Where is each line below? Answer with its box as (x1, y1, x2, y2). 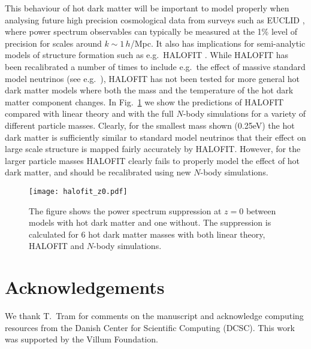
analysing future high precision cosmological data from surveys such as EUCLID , (5, 13, 305, 26)
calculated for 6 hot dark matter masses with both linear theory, (29, 227, 265, 240)
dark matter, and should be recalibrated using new (5, 166, 191, 178)
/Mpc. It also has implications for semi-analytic (130, 37, 306, 49)
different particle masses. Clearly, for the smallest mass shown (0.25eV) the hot (5, 119, 295, 131)
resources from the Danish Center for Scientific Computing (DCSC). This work (5, 321, 295, 333)
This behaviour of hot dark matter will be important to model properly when (5, 2, 289, 14)
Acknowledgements (5, 275, 165, 299)
